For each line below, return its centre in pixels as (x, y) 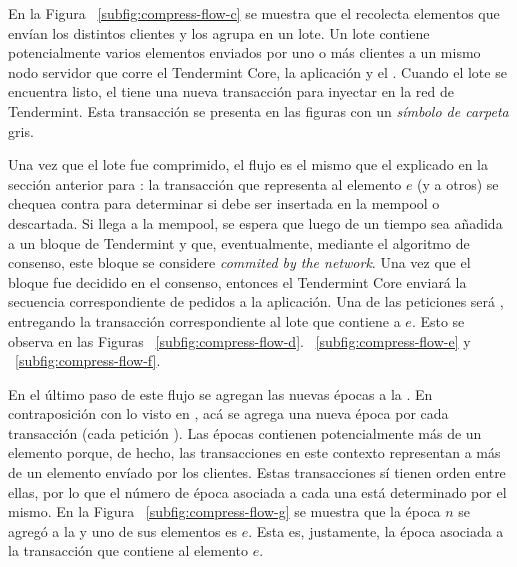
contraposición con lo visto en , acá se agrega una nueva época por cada (228, 413)
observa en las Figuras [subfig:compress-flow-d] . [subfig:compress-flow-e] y (239, 340)
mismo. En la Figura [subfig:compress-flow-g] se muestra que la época (224, 511)
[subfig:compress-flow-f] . (88, 360)
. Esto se (438, 320)
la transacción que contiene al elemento (128, 550)
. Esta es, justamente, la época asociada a (376, 530)
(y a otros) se (458, 183)
